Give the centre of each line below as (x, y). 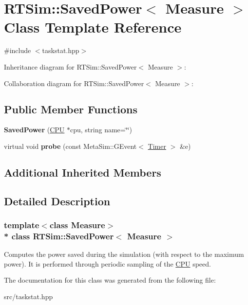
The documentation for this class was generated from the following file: (110, 280)
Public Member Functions (71, 109)
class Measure (77, 224)
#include (18, 50)
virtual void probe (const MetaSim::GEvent (70, 146)
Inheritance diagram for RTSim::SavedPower (70, 66)
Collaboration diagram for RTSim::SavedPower (74, 83)
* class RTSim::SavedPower (59, 236)
